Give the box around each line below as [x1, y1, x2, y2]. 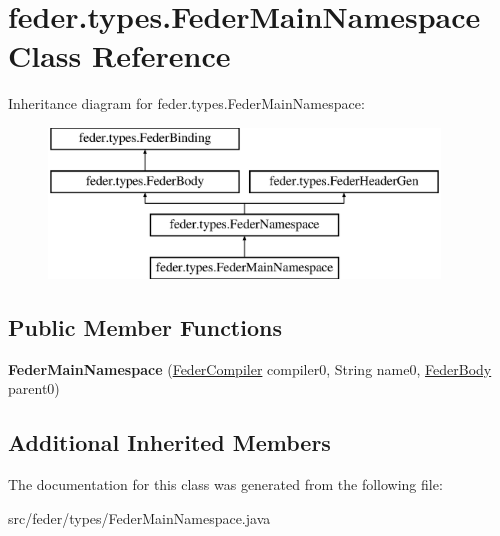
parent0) [8, 378, 60, 399]
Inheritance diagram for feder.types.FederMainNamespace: [8, 93, 365, 114]
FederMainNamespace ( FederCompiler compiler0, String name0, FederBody [8, 358, 492, 379]
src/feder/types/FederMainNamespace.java [8, 507, 271, 528]
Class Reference [8, 35, 231, 76]
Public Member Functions [8, 312, 282, 343]
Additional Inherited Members [8, 427, 331, 458]
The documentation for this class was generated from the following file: [8, 474, 443, 495]
